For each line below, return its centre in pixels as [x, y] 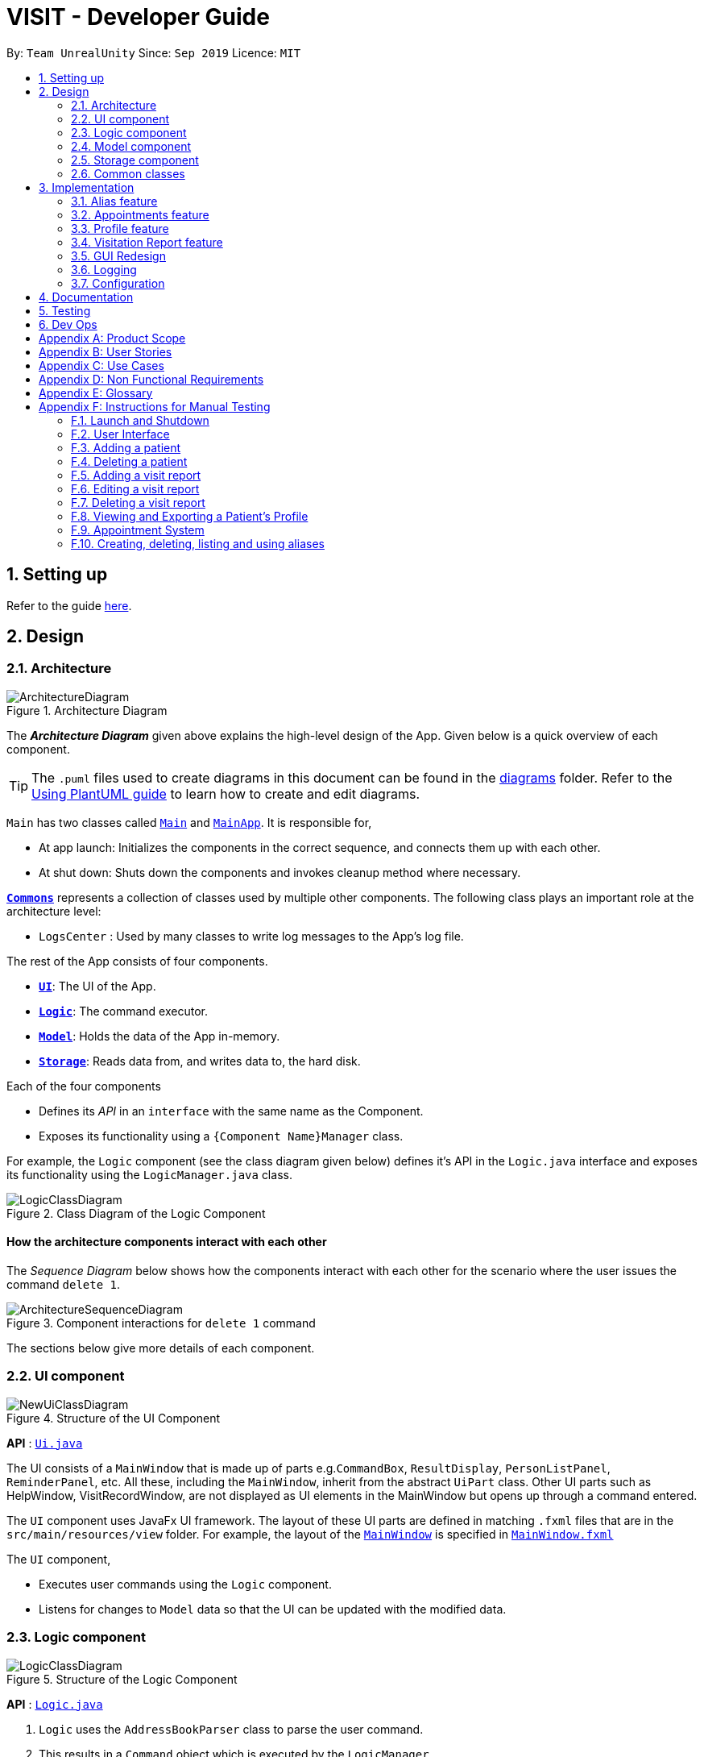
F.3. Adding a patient [126, 447]
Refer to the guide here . [69, 605]
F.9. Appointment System [138, 530]
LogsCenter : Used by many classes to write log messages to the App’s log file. [251, 936]
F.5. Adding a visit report [136, 475]
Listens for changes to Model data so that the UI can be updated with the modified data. [273, 1609]
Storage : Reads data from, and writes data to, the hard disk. [200, 1061]
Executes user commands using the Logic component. [185, 1584]
